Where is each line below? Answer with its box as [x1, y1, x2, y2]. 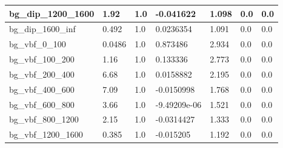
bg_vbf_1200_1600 [9, 128, 83, 141]
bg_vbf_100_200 [9, 53, 75, 66]
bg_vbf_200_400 [9, 67, 75, 80]
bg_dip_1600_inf [9, 22, 76, 35]
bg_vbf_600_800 [9, 98, 75, 110]
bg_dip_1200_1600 [9, 7, 95, 19]
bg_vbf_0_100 [9, 38, 66, 50]
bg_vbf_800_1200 [9, 113, 79, 126]
